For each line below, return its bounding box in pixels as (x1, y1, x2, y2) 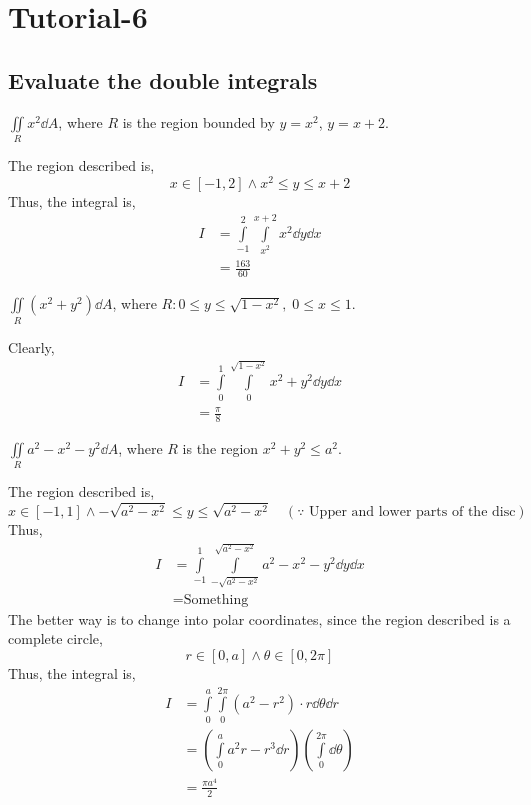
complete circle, (8, 628, 103, 649)
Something (183, 592, 249, 607)
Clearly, (8, 336, 55, 357)
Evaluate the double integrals (8, 64, 318, 95)
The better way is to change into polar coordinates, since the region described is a (8, 608, 511, 629)
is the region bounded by (122, 111, 275, 132)
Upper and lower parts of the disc (309, 505, 516, 520)
